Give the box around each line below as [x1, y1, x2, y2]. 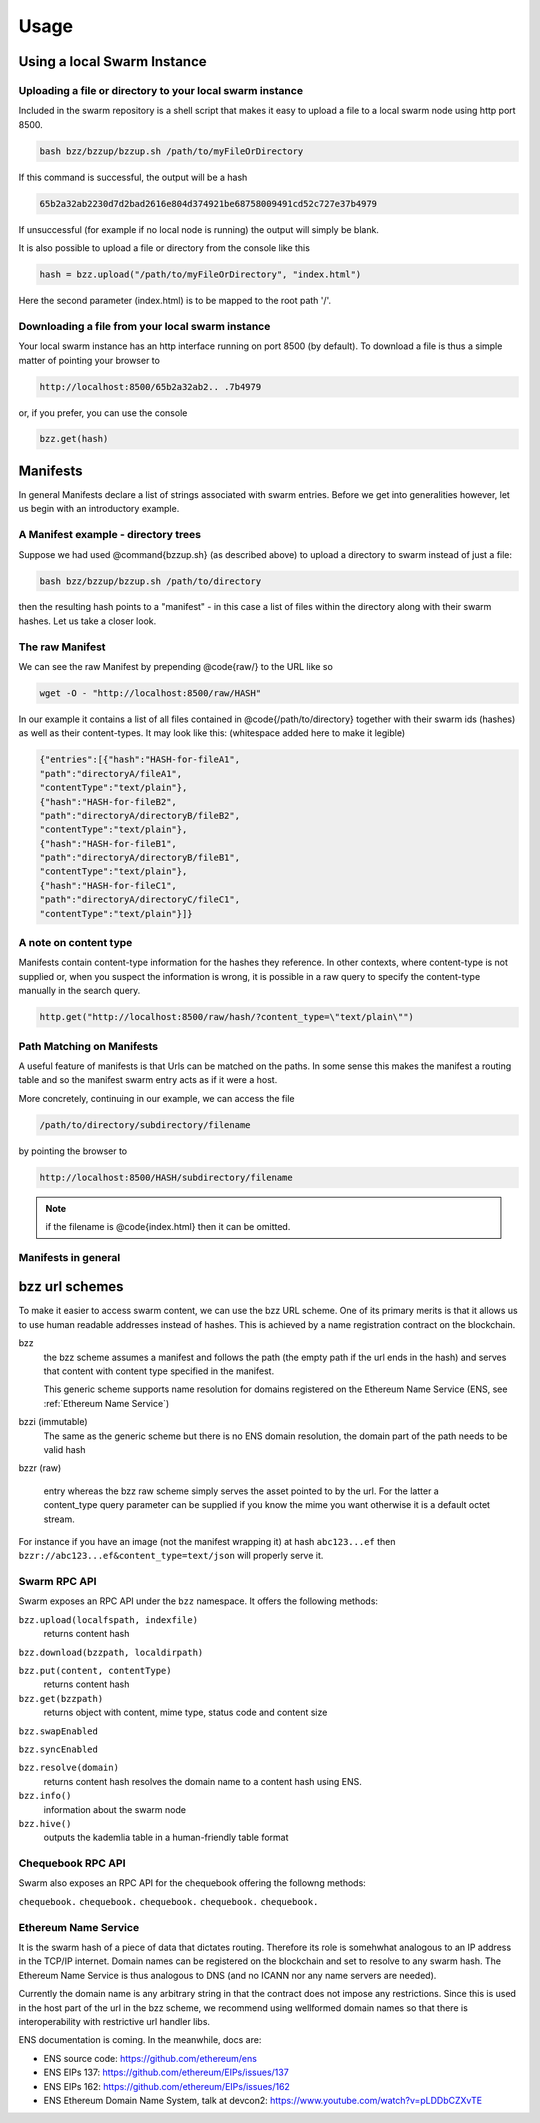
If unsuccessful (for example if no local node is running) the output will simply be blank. [18, 223, 380, 235]
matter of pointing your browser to [18, 354, 160, 366]
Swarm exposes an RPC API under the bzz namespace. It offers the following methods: [18, 1595, 379, 1607]
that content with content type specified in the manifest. [43, 1365, 275, 1377]
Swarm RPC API [18, 1575, 97, 1589]
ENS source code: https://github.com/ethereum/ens [43, 2052, 257, 2064]
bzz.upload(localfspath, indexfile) [18, 1614, 199, 1625]
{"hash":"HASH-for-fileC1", [39, 880, 177, 891]
